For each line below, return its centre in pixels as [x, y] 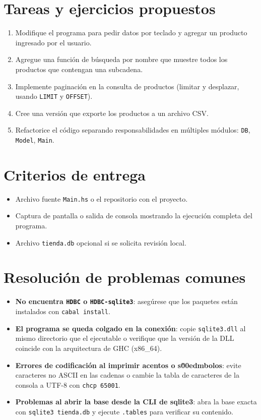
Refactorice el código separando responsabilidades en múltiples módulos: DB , [133, 130]
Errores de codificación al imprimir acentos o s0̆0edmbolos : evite [128, 365]
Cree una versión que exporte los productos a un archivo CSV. [112, 113]
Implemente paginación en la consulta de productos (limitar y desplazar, [127, 86]
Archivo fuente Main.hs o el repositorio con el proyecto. [102, 198]
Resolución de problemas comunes [125, 277]
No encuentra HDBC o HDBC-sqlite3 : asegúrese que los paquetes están [126, 301]
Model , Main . [35, 140]
